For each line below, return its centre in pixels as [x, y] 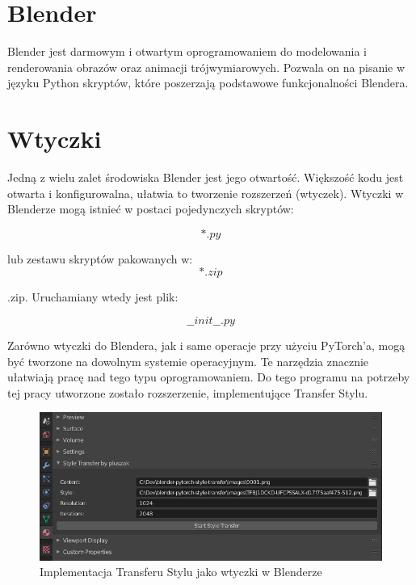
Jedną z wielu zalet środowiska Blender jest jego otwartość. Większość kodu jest [206, 177]
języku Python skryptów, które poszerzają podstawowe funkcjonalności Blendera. [208, 83]
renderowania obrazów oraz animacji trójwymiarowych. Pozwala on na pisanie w [206, 67]
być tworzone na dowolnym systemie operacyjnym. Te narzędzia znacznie [188, 361]
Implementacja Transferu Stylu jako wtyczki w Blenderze [181, 572]
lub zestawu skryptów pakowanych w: [100, 258]
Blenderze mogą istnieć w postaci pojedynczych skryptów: [151, 209]
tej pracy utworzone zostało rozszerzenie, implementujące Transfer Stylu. [188, 392]
